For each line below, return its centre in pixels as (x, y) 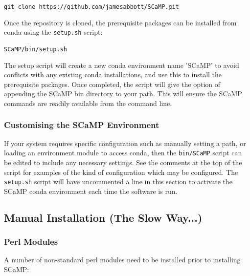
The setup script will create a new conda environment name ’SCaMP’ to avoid (122, 65)
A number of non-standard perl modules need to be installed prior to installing (122, 260)
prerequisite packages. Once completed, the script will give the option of (112, 84)
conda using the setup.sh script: (53, 32)
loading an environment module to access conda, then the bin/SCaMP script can (123, 153)
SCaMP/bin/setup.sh (35, 49)
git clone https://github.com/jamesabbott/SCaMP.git (91, 7)
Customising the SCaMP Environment (82, 125)
